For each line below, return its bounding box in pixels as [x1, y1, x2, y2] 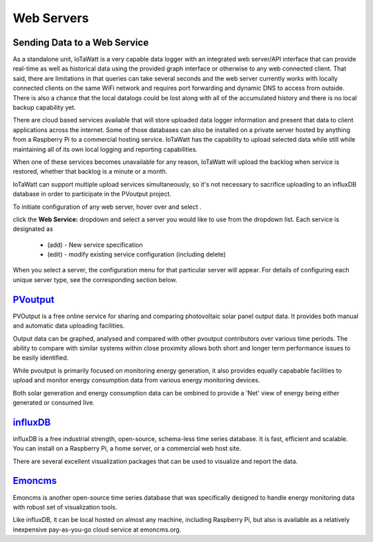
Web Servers [12, 10, 89, 26]
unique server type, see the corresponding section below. [12, 275, 178, 283]
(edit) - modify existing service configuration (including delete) [47, 250, 226, 259]
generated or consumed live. [12, 398, 95, 406]
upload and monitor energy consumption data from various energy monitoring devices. [12, 376, 260, 384]
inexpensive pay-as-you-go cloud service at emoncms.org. [12, 525, 182, 534]
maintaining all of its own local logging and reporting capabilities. [12, 145, 198, 153]
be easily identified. [12, 353, 69, 362]
